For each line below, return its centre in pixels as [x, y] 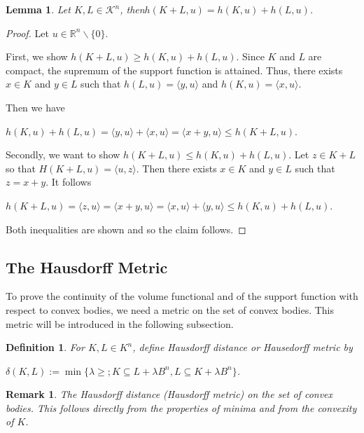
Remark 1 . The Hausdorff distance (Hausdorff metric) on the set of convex [169, 394]
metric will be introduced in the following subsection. [120, 323]
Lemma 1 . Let [38, 9]
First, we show [37, 56]
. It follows [69, 182]
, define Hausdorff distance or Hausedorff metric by [243, 347]
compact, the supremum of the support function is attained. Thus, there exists [174, 70]
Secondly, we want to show [63, 154]
